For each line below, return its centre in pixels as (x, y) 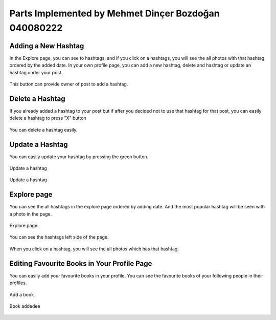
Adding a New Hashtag (47, 46)
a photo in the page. (31, 214)
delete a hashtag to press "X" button (48, 118)
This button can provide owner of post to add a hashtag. (69, 84)
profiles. (18, 283)
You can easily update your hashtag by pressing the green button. (79, 157)
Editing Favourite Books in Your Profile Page (81, 263)
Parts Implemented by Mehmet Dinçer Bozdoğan (114, 13)
